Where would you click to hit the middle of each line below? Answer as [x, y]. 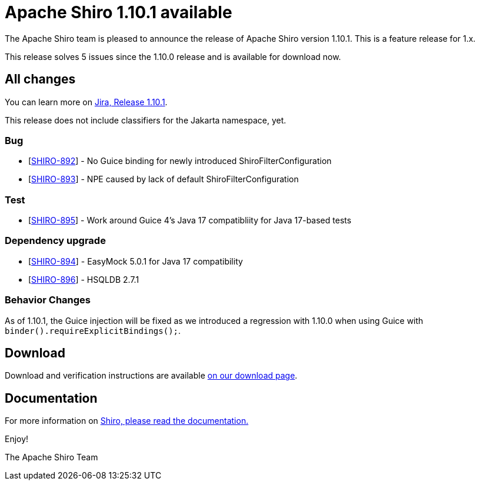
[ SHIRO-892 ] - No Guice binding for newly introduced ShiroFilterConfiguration [180, 161]
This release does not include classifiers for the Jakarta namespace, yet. [146, 120]
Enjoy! [17, 439]
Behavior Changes [48, 300]
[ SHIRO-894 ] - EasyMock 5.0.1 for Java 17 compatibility [136, 261]
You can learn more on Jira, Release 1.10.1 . [86, 102]
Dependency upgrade [55, 241]
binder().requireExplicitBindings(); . [93, 330]
